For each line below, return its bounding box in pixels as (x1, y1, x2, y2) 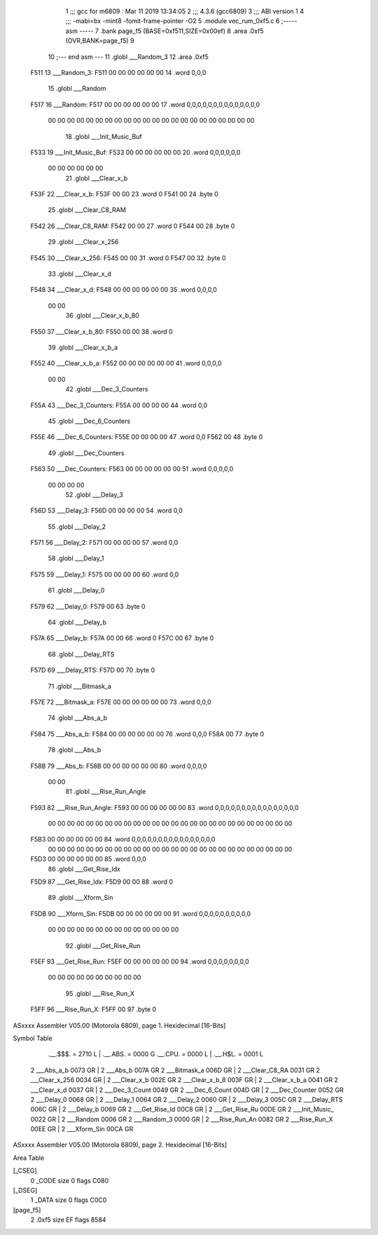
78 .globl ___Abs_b (48, 745, 101, 754)
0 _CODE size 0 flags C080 (30, 1176, 109, 1185)
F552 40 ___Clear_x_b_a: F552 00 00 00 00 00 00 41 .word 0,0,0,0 (30, 359, 222, 367)
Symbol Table (13, 1034, 52, 1042)
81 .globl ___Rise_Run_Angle (65, 788, 146, 796)
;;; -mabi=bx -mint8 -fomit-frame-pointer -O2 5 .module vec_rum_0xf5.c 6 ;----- (65, 17, 297, 25)
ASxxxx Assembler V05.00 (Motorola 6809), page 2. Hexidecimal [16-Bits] (13, 1140, 227, 1149)
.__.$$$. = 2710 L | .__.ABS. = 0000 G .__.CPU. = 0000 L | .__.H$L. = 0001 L (48, 1050, 264, 1058)
